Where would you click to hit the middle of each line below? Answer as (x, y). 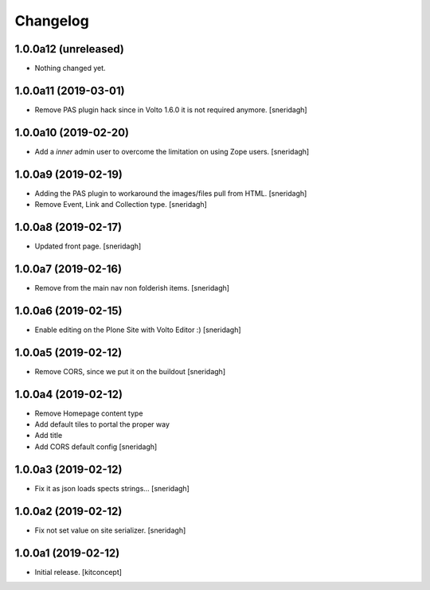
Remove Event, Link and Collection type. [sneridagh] (121, 205)
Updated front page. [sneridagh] (88, 246)
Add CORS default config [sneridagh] (96, 447)
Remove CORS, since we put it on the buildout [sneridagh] (130, 371)
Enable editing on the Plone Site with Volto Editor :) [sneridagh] (138, 330)
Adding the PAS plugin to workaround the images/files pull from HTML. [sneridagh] (171, 193)
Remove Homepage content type (89, 413)
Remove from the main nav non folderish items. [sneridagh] (132, 287)
